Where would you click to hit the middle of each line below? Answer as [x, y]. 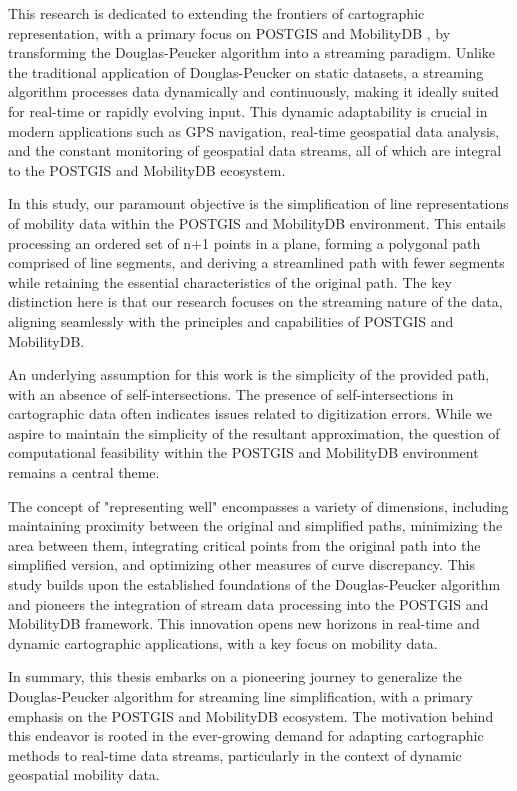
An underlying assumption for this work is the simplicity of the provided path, [249, 374]
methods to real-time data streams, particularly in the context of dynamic [235, 754]
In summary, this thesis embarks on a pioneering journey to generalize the [235, 676]
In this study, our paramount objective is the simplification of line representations [258, 203]
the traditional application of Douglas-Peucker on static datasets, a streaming [246, 71]
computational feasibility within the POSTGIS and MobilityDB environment [243, 452]
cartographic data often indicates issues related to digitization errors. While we [250, 413]
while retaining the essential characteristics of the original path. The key [230, 281]
